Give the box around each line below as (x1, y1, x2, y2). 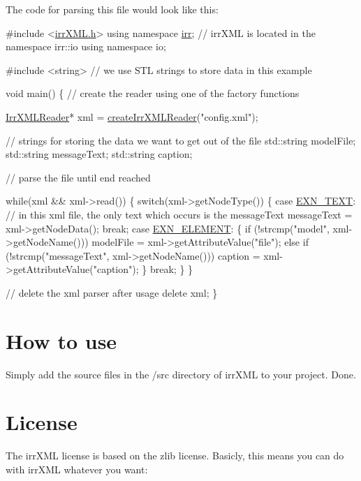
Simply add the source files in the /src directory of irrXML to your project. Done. (6, 367, 356, 381)
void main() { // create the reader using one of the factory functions (6, 86, 300, 101)
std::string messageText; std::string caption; (6, 147, 193, 161)
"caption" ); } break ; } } (93, 262, 193, 276)
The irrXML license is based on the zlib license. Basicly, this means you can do (6, 448, 344, 463)
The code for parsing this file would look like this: (6, 2, 219, 16)
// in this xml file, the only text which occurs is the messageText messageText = (6, 207, 353, 221)
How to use (6, 326, 117, 355)
